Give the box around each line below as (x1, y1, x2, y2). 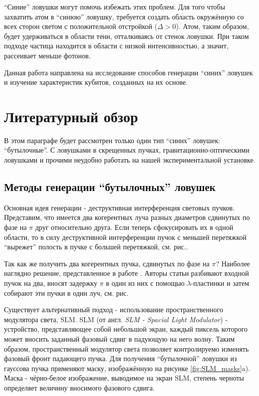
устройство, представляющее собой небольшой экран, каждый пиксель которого (4, 324, 248, 334)
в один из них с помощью (106, 278, 185, 288)
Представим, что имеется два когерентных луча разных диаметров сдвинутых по (4, 212, 250, 222)
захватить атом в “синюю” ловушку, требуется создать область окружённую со (4, 11, 244, 21)
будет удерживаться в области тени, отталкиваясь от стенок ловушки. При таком (4, 30, 249, 41)
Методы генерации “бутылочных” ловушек (4, 179, 216, 195)
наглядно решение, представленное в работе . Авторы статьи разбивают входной (4, 268, 249, 278)
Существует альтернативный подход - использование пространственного (4, 304, 223, 315)
